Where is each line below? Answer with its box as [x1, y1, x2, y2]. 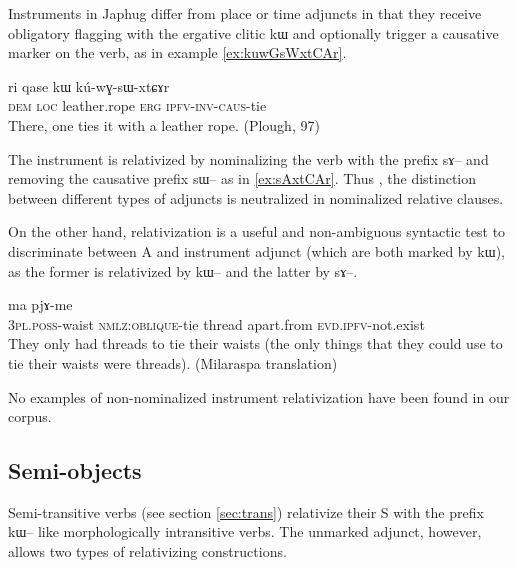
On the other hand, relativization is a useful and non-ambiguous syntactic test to [8, 221, 506, 242]
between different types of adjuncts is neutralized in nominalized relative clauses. [8, 187, 504, 208]
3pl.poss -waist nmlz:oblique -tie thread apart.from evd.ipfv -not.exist [8, 313, 425, 334]
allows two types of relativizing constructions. [8, 541, 287, 562]
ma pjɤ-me [8, 294, 73, 315]
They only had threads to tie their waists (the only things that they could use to [8, 333, 503, 354]
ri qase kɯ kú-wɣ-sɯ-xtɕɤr [8, 75, 170, 96]
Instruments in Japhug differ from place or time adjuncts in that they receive [8, 3, 482, 23]
